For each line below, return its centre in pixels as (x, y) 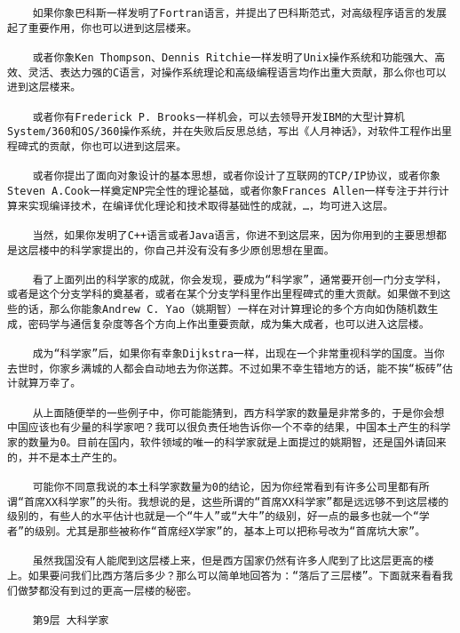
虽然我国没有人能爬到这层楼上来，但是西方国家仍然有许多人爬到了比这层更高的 (228, 561)
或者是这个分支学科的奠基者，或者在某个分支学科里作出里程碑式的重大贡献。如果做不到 (224, 295)
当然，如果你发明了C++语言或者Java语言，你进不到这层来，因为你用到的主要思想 (234, 235)
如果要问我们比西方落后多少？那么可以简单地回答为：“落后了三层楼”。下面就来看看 (235, 576)
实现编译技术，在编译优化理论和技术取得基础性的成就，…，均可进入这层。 (211, 206)
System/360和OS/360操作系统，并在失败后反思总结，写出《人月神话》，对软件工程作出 (225, 132)
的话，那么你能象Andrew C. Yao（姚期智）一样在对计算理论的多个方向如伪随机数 (222, 310)
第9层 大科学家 (71, 620)
